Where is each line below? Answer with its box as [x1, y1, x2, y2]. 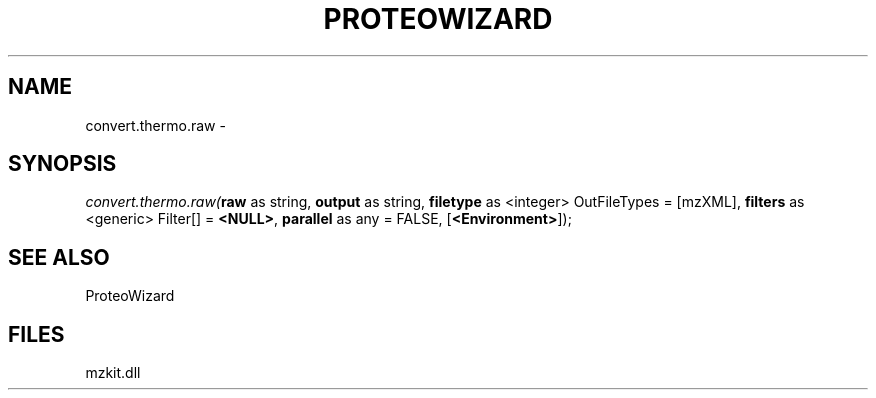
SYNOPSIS [8, 151, 117, 177]
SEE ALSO [8, 244, 110, 270]
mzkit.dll [85, 364, 141, 382]
